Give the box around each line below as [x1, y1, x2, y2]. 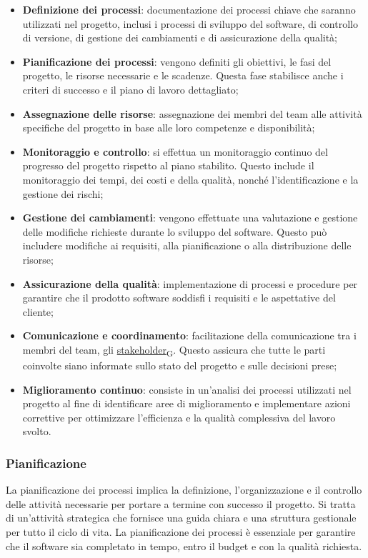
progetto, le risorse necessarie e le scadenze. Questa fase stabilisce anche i [22, 68, 344, 83]
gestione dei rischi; [22, 186, 104, 201]
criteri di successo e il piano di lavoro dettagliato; [22, 81, 239, 96]
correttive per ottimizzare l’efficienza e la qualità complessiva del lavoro [22, 409, 336, 424]
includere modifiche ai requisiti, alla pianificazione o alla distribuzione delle [22, 238, 352, 253]
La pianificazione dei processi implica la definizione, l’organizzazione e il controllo [6, 482, 362, 497]
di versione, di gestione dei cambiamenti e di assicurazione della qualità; [22, 30, 337, 45]
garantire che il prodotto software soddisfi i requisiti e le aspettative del [22, 290, 336, 305]
